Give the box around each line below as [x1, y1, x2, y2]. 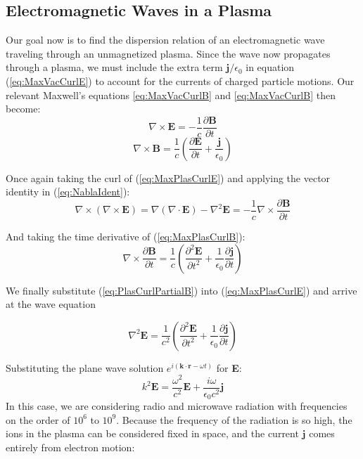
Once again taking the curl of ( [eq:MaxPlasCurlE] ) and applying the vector [6, 170, 331, 185]
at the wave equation [6, 297, 96, 311]
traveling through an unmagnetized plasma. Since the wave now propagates [6, 46, 331, 60]
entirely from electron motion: [6, 439, 135, 454]
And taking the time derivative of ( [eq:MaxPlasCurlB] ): [6, 229, 246, 244]
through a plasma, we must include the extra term [6, 60, 223, 75]
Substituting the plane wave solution [6, 360, 164, 375]
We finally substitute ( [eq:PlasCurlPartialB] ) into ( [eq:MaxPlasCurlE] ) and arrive [6, 283, 357, 297]
